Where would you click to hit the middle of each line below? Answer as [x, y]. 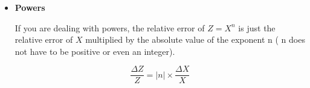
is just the [257, 27]
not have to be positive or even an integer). [95, 51]
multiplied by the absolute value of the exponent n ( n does [195, 39]
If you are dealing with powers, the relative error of [110, 27]
